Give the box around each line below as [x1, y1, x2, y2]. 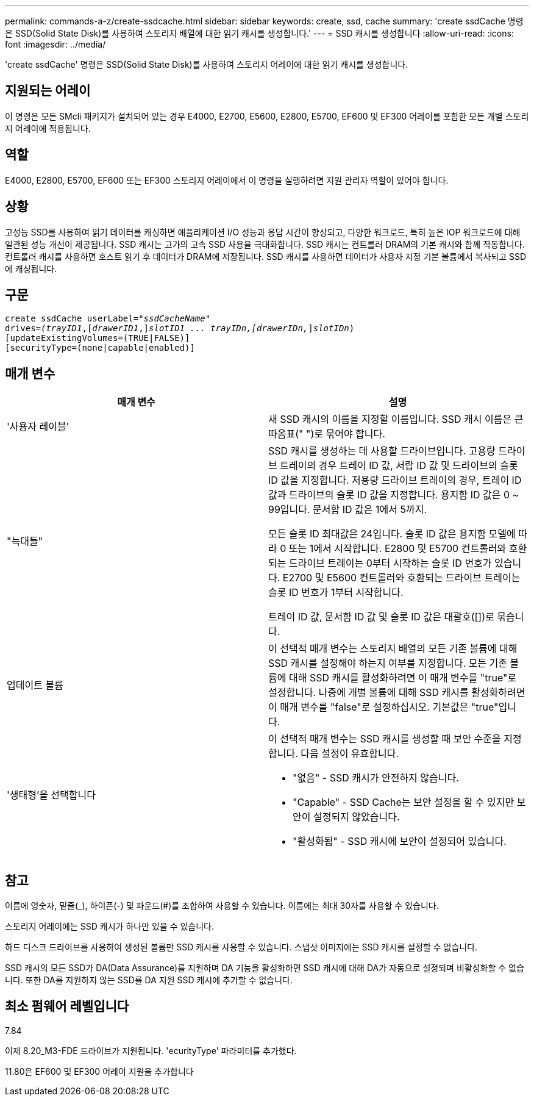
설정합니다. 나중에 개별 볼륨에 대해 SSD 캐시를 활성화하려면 [268, 686, 525, 699]
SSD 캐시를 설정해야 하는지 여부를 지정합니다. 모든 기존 [268, 657, 508, 670]
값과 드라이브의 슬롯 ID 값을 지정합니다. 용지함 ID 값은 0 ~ [268, 489, 519, 501]
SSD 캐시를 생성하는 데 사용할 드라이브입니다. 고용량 [268, 445, 496, 457]
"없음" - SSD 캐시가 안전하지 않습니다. [293, 772, 459, 784]
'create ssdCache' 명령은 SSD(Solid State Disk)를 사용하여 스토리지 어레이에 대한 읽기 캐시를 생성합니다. [5, 59, 408, 70]
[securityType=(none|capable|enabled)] [5, 343, 195, 353]
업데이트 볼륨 [7, 679, 63, 692]
